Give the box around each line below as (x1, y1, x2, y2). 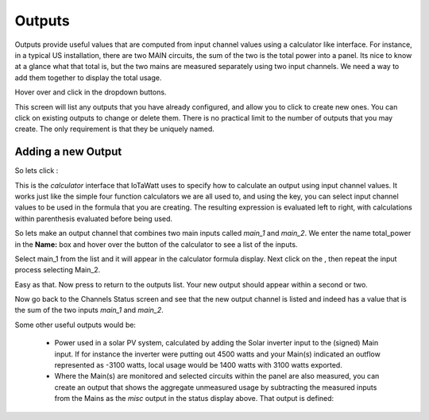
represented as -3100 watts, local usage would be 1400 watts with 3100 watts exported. (54, 360, 343, 370)
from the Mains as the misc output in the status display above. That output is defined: (54, 394, 334, 403)
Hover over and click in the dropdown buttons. (14, 87, 167, 97)
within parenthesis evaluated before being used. (14, 214, 173, 223)
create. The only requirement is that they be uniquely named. (14, 124, 214, 134)
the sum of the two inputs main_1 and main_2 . (14, 306, 164, 315)
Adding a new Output (14, 145, 122, 159)
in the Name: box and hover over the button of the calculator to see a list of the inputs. (14, 239, 298, 249)
